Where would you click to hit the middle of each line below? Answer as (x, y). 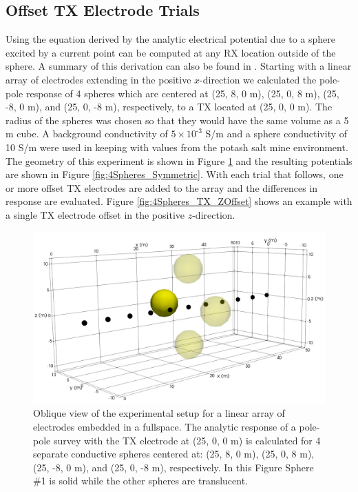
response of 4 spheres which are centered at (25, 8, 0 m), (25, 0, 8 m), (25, (182, 93)
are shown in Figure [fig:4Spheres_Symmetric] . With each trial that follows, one (175, 174)
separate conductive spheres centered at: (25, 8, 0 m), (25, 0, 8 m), (174, 454)
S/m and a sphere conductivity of (276, 134)
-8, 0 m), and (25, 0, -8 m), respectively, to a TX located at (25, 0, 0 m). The (169, 107)
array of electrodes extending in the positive (98, 79)
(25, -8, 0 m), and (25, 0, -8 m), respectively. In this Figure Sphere (173, 467)
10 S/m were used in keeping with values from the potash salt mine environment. (177, 147)
